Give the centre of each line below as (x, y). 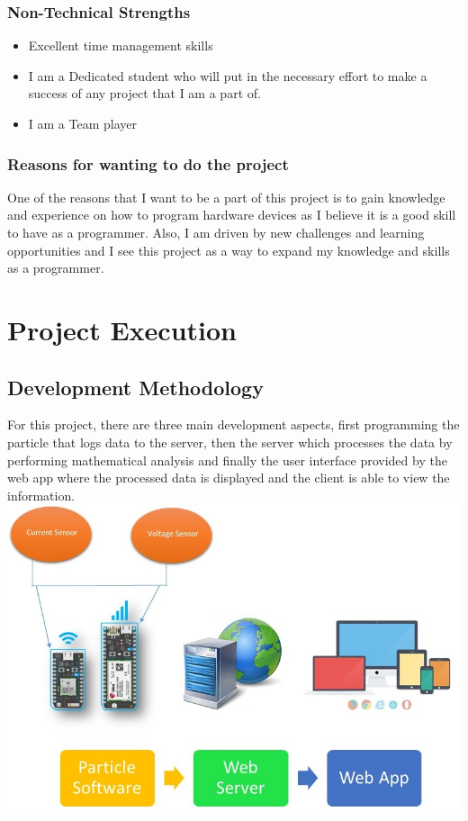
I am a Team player (82, 123)
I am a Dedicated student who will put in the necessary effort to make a (228, 75)
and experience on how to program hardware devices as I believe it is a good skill (232, 215)
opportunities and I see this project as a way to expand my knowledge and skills (229, 250)
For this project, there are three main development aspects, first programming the (234, 424)
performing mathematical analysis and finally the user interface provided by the (227, 460)
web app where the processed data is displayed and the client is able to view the (229, 478)
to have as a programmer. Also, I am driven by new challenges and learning (216, 232)
